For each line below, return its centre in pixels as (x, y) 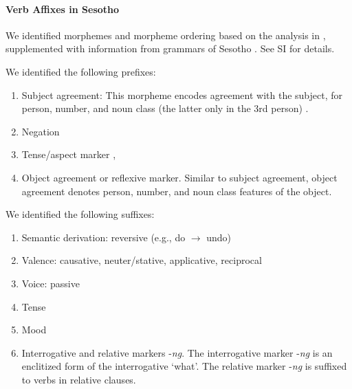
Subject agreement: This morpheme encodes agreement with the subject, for (182, 95)
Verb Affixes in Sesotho (63, 9)
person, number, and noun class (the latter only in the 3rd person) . (165, 108)
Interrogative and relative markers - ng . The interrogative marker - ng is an (177, 352)
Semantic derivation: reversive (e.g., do (103, 237)
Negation (41, 131)
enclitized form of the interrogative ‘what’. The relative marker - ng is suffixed (184, 366)
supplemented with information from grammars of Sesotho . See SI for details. (170, 48)
